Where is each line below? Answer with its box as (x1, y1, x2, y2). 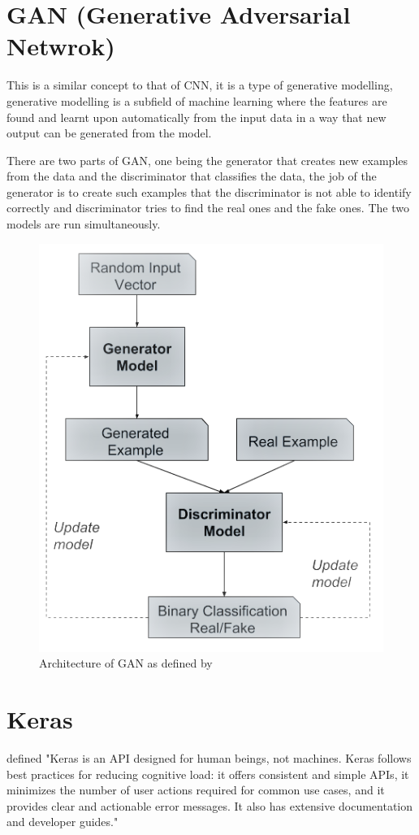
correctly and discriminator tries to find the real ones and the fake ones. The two (6, 199, 409, 216)
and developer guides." (6, 813, 119, 830)
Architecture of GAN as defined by (39, 655, 213, 672)
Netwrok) (6, 29, 115, 63)
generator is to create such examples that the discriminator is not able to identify (6, 183, 412, 200)
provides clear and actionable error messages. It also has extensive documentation (6, 797, 413, 814)
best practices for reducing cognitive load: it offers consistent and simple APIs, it (6, 765, 409, 782)
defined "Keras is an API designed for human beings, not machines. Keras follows (6, 750, 412, 767)
